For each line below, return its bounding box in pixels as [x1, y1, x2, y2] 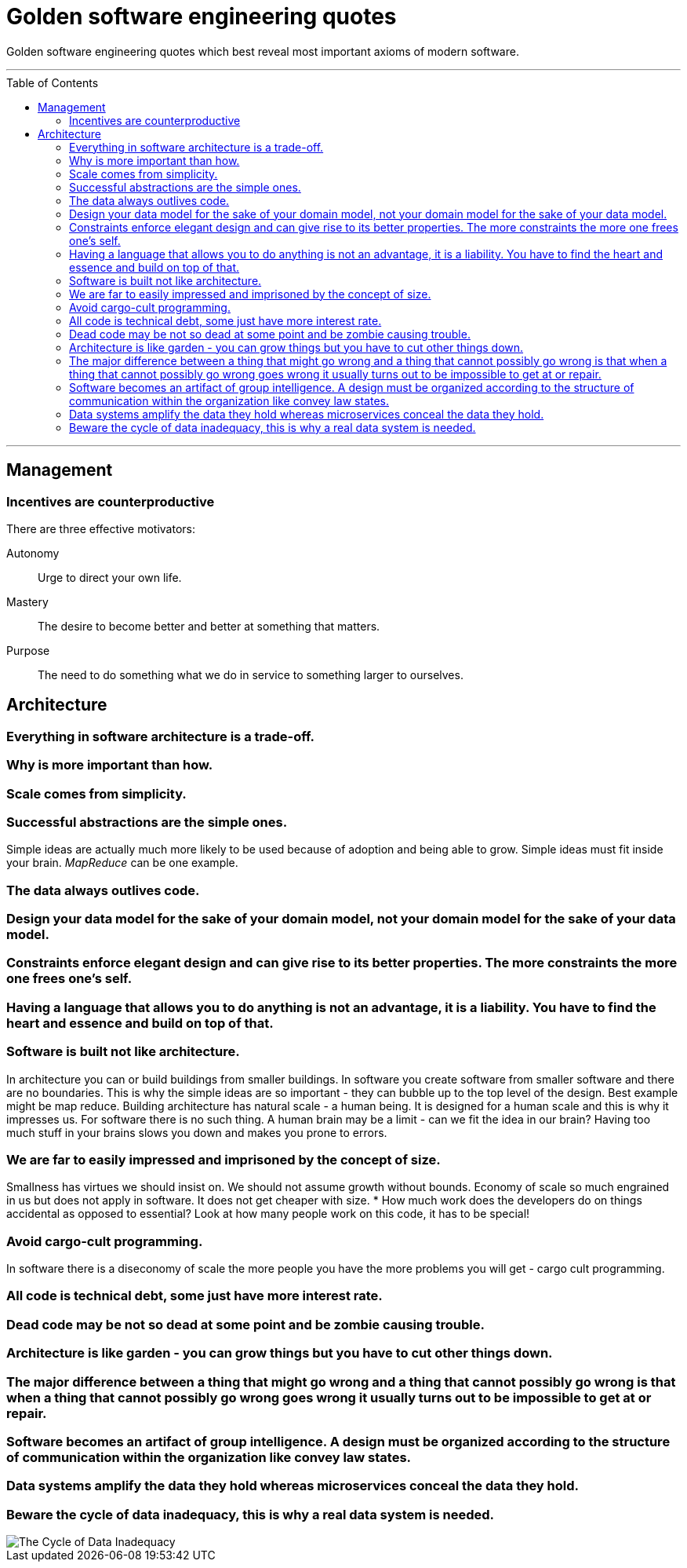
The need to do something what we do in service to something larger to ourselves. [38, 667, 463, 682]
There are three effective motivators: [6, 521, 195, 535]
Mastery [6, 594, 49, 609]
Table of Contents [6, 75, 99, 90]
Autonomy [6, 546, 60, 560]
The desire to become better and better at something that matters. [38, 619, 380, 633]
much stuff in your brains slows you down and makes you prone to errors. [6, 1125, 387, 1139]
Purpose [6, 643, 50, 657]
